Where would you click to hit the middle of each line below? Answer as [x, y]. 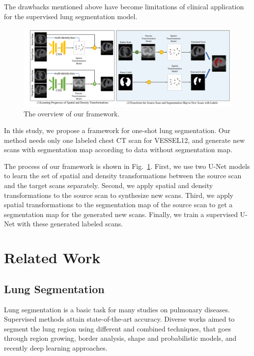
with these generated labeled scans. [70, 224]
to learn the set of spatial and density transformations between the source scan [123, 176]
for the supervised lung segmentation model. [71, 16]
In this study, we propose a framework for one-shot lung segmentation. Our [117, 130]
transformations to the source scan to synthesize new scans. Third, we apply [119, 195]
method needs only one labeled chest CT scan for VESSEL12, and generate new [125, 140]
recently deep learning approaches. [56, 347]
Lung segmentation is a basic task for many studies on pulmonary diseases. [117, 309]
